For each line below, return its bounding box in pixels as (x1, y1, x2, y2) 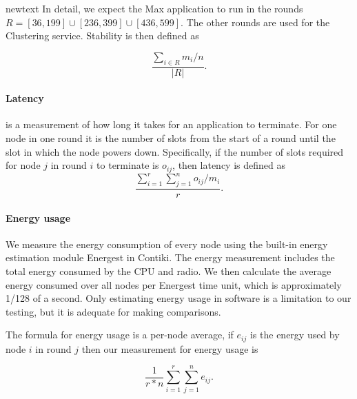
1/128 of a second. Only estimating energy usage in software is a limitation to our (6, 291, 351, 305)
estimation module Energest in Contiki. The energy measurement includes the (6, 250, 335, 265)
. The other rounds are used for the (181, 14, 330, 29)
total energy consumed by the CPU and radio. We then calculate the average (6, 263, 331, 278)
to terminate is (96, 158, 159, 172)
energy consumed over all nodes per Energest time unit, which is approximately (6, 277, 342, 291)
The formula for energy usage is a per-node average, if (6, 327, 234, 342)
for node (6, 158, 41, 172)
